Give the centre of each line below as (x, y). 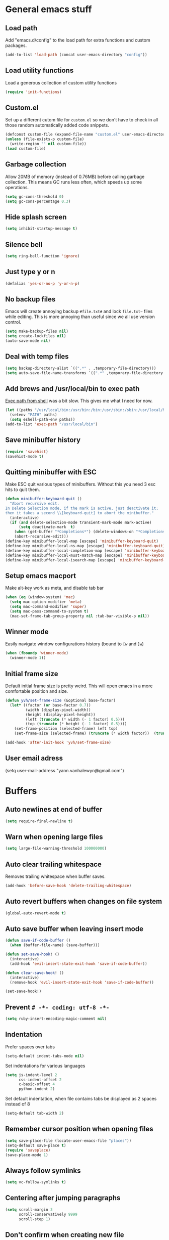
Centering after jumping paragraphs (63, 1198)
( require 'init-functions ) (33, 92)
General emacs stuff (49, 9)
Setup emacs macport (41, 576)
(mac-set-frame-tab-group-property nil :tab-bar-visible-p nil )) (80, 616)
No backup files (30, 299)
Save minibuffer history (43, 440)
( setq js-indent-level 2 (31, 1075)
